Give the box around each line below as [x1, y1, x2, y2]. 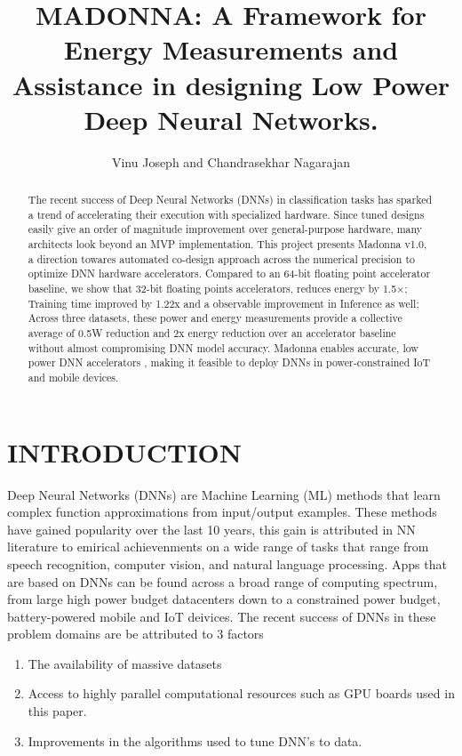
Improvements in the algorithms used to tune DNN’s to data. [28, 731, 362, 750]
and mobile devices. [28, 369, 119, 384]
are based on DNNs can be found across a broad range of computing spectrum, [7, 572, 438, 591]
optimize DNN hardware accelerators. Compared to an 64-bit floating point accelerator [28, 266, 431, 281]
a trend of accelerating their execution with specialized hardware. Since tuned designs [28, 206, 425, 221]
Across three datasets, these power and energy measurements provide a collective [28, 310, 402, 326]
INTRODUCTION [7, 433, 243, 470]
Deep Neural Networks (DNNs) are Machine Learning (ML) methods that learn [7, 485, 441, 503]
